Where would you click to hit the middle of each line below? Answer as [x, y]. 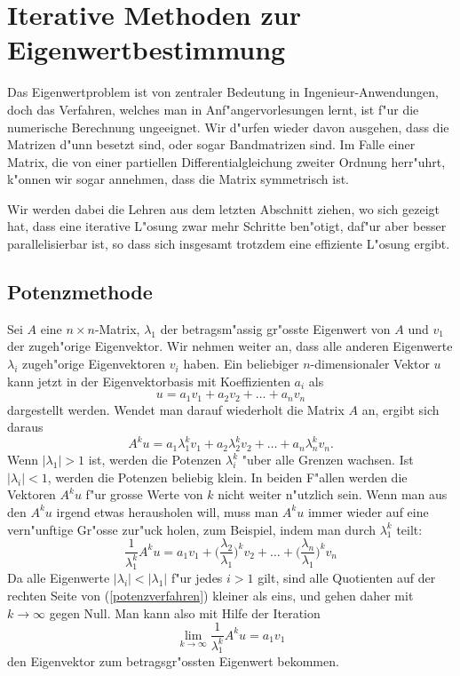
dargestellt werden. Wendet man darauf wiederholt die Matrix [176, 409]
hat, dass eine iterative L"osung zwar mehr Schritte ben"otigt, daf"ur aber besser [227, 226]
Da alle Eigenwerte [59, 578]
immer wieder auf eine [368, 511]
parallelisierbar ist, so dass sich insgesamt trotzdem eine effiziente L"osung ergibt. [229, 244]
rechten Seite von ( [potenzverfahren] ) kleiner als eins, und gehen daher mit [210, 595]
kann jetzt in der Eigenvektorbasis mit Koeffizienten [149, 381]
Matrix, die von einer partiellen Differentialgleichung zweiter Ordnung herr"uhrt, [226, 161]
